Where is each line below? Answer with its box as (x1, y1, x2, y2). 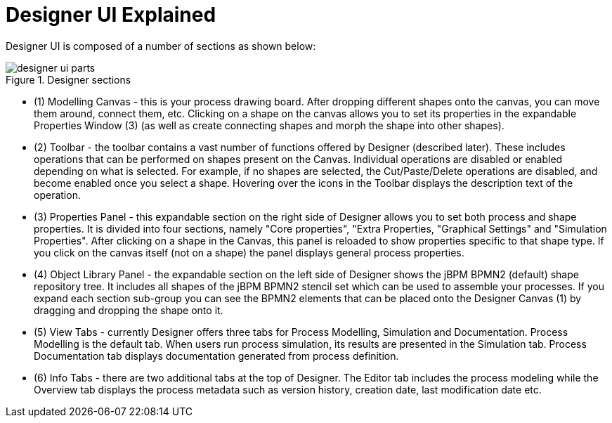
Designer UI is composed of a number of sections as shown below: (6, 39, 316, 52)
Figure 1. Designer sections (6, 73, 131, 86)
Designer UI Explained (6, 3, 216, 27)
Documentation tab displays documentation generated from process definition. (34, 349, 399, 362)
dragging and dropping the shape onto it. (34, 304, 223, 316)
